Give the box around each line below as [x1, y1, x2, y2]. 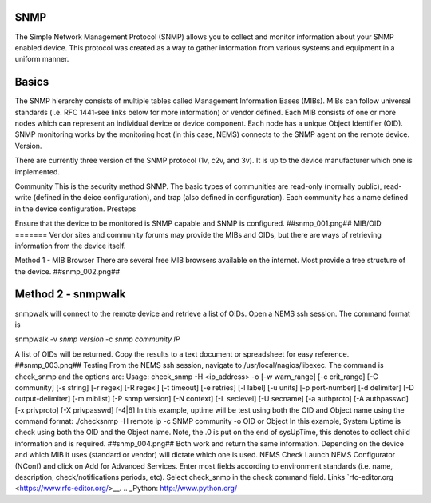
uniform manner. [14, 54, 69, 64]
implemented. [14, 166, 60, 176]
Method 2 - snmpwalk [14, 288, 126, 301]
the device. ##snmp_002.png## [14, 266, 121, 276]
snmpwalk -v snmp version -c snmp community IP [14, 334, 180, 344]
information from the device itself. [14, 241, 126, 250]
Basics [14, 75, 49, 89]
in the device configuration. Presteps [14, 204, 136, 214]
